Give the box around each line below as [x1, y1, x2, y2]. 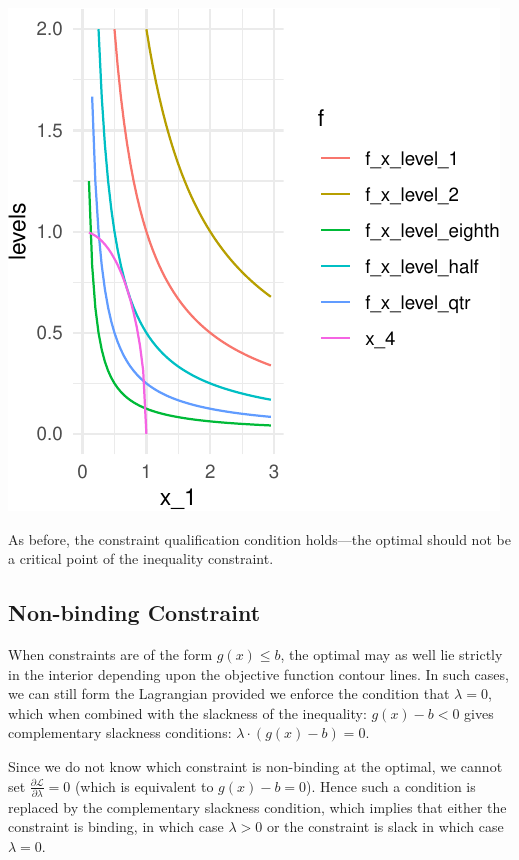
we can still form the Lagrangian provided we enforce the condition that [8, 683, 450, 704]
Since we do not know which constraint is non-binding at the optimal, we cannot [8, 755, 503, 776]
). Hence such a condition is [306, 775, 476, 796]
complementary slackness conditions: [8, 722, 232, 743]
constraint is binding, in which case [8, 816, 224, 837]
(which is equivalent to [74, 775, 214, 796]
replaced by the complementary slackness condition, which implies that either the [8, 796, 507, 817]
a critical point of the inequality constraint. [8, 548, 274, 569]
